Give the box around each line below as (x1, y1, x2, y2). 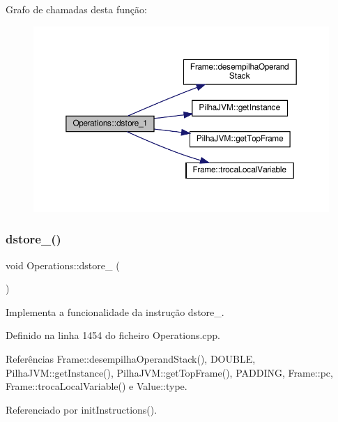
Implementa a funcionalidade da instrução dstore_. (6, 304, 224, 319)
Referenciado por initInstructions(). (6, 402, 158, 416)
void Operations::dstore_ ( (6, 257, 120, 272)
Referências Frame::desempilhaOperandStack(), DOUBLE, (6, 352, 256, 366)
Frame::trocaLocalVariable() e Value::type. (6, 379, 187, 393)
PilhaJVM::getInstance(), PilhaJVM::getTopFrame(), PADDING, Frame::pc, (6, 365, 333, 379)
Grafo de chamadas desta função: (6, 2, 147, 16)
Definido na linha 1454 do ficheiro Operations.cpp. (6, 328, 221, 342)
